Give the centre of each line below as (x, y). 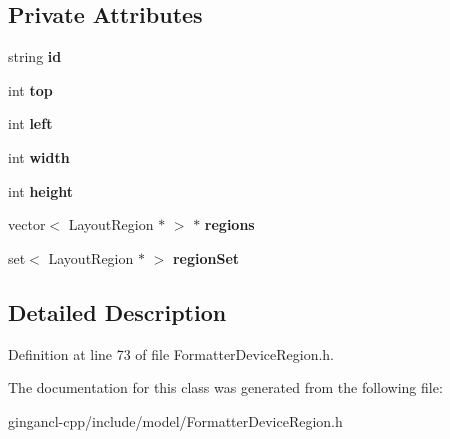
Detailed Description (117, 311)
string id (35, 56)
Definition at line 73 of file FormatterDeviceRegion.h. (171, 353)
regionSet (206, 257)
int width (39, 156)
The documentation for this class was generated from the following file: (225, 387)
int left (30, 123)
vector (27, 224)
